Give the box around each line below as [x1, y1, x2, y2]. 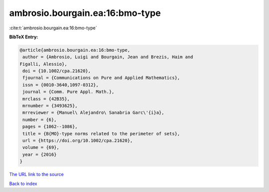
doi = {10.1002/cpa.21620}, [22, 68, 91, 74]
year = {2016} [22, 152, 57, 157]
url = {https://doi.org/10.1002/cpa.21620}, [22, 138, 133, 143]
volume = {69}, [22, 145, 60, 150]
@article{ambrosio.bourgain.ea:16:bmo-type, [19, 47, 131, 53]
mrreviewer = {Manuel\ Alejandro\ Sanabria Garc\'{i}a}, [22, 110, 164, 115]
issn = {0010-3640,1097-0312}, [22, 82, 99, 88]
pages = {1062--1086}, [22, 124, 78, 129]
